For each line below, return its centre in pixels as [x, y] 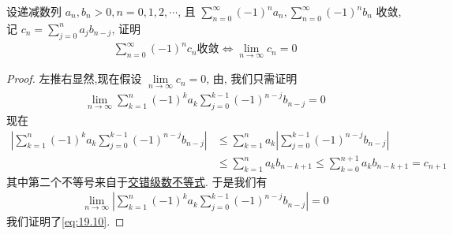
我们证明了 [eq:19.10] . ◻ [66, 221]
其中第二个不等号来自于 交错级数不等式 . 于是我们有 [137, 181]
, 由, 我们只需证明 [252, 78]
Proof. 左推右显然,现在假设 [74, 78]
